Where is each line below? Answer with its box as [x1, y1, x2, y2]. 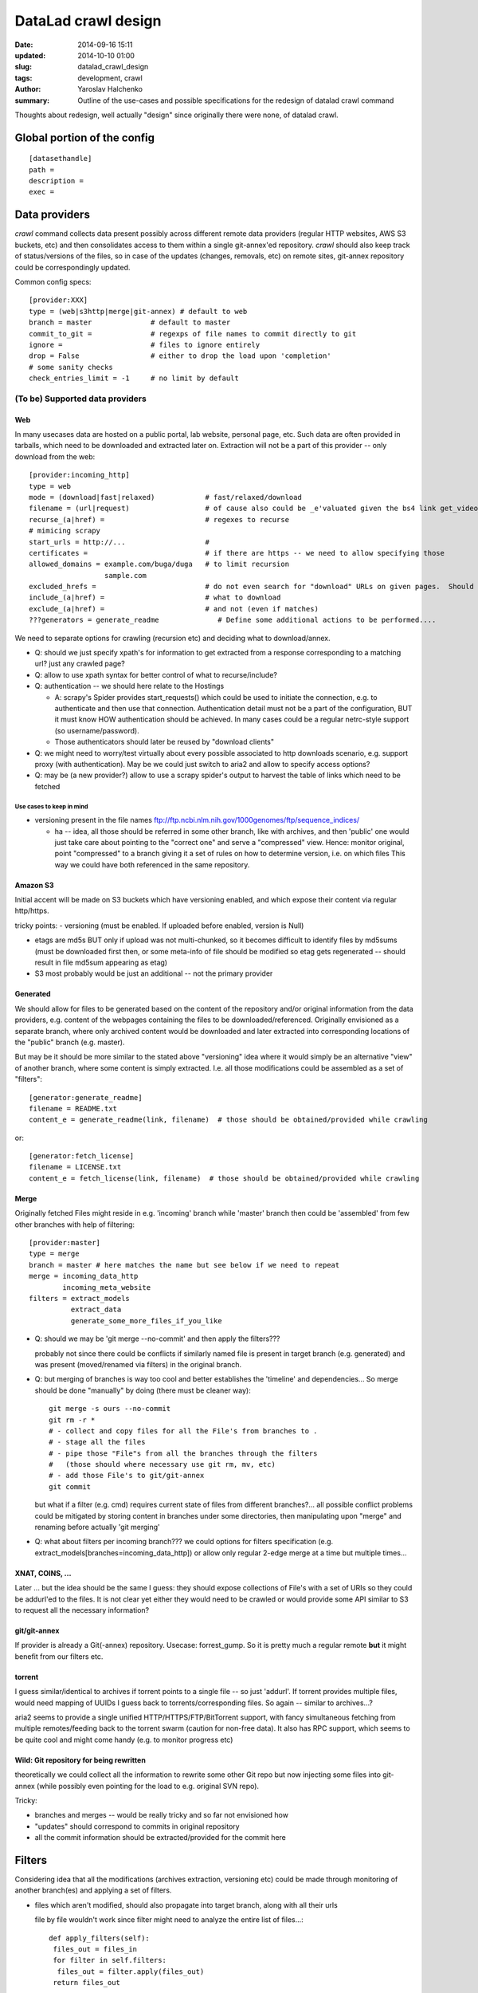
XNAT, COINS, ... [14, 1568, 72, 1578]
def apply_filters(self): [49, 1933, 151, 1943]
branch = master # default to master [29, 318, 231, 327]
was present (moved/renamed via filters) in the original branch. [34, 1359, 242, 1369]
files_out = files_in [53, 1944, 138, 1953]
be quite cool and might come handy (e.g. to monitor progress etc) [14, 1735, 233, 1744]
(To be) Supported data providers [14, 393, 147, 404]
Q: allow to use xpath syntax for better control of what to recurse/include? [34, 670, 278, 679]
